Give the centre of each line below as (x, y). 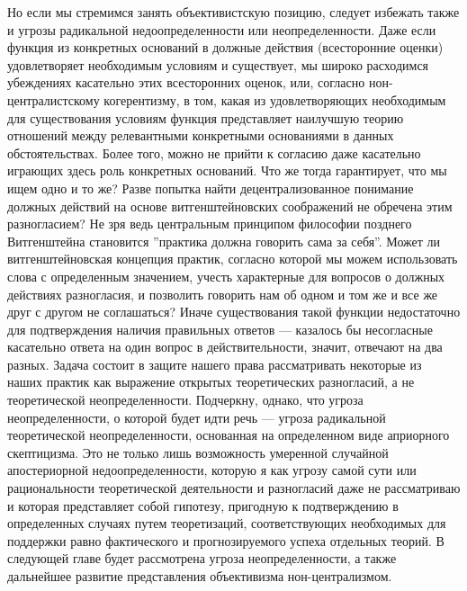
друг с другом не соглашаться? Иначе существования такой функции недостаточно (234, 312)
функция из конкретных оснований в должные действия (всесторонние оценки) (225, 47)
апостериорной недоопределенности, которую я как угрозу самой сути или (212, 470)
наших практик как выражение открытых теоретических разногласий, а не (211, 382)
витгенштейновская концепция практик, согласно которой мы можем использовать (233, 259)
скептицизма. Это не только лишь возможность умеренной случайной (198, 452)
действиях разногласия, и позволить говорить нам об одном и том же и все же (223, 294)
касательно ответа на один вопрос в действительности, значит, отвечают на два (225, 347)
